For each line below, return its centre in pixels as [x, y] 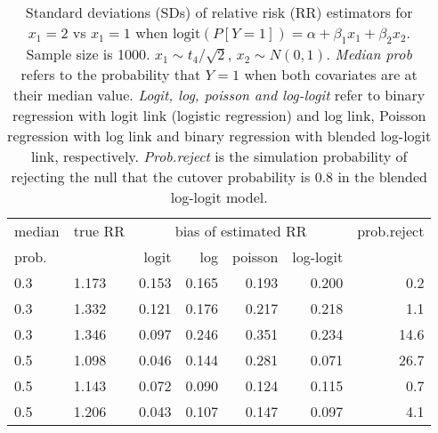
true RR [99, 231]
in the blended [382, 177]
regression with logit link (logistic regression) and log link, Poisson [219, 116]
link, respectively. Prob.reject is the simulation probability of [219, 156]
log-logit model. [219, 197]
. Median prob [369, 54]
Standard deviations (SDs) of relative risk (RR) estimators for [219, 12]
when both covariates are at [331, 75]
